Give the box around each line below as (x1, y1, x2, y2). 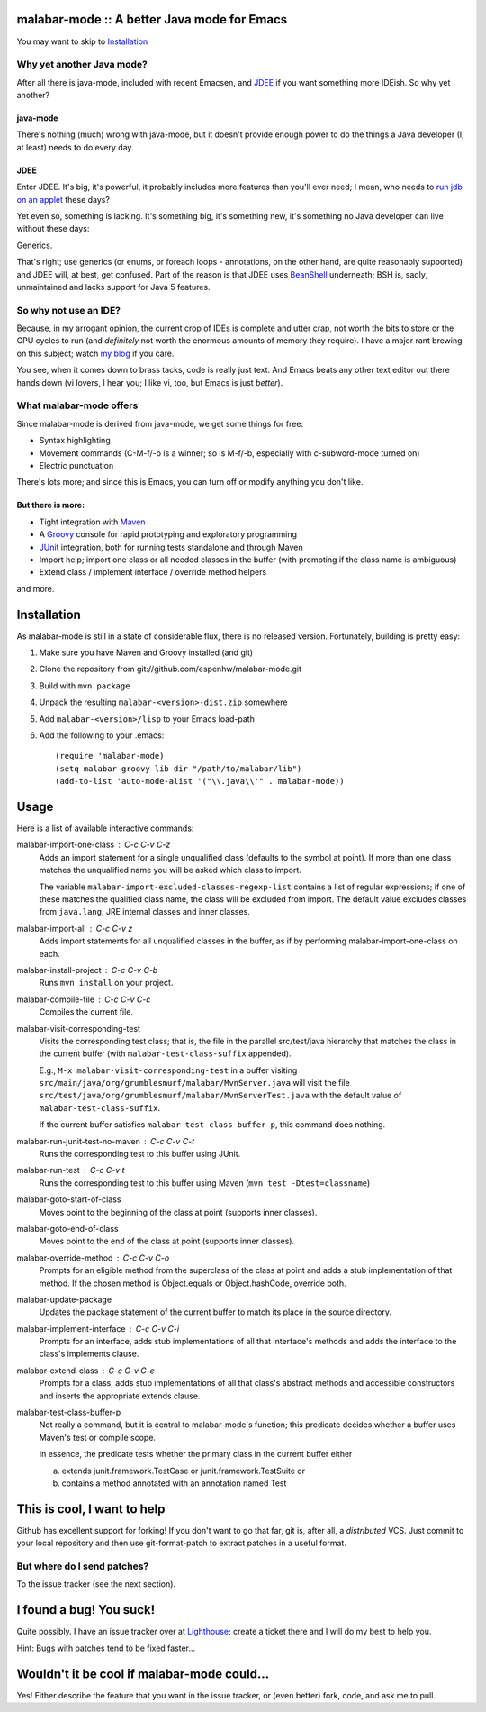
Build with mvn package (39, 680, 130, 691)
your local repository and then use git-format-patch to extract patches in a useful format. (16, 1537, 346, 1549)
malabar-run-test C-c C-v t (16, 1165, 125, 1176)
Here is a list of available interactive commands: (16, 823, 194, 833)
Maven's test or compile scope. (39, 1432, 157, 1443)
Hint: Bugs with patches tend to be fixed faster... (16, 1643, 196, 1653)
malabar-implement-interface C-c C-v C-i (16, 1323, 180, 1334)
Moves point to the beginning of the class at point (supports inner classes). (39, 1207, 318, 1217)
